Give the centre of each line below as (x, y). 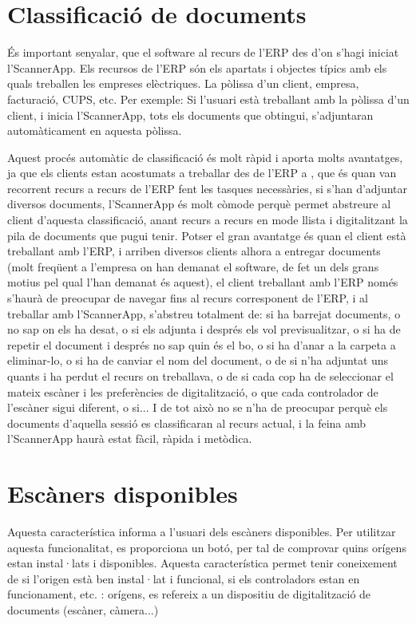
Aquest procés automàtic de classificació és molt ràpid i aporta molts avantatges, (205, 157)
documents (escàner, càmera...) (83, 610)
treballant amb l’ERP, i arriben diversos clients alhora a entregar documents (194, 251)
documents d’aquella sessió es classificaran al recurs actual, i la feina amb (187, 423)
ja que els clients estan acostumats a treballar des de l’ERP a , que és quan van (202, 173)
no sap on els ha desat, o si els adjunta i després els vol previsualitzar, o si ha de (204, 329)
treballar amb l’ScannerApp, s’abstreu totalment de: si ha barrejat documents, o (204, 313)
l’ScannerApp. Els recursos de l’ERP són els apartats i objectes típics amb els (197, 67)
